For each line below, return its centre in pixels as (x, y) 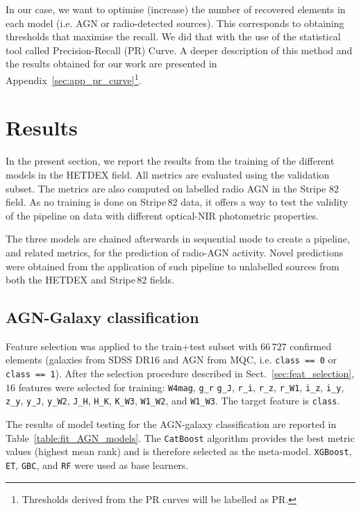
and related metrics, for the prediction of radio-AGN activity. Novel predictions (175, 252)
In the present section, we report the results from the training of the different (170, 161)
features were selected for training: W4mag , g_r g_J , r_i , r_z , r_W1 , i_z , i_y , (181, 387)
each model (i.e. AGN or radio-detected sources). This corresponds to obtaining (175, 23)
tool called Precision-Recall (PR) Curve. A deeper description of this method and (179, 50)
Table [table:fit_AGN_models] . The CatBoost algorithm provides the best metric (180, 437)
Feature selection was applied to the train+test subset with (132, 346)
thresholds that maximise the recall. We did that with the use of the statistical (173, 36)
